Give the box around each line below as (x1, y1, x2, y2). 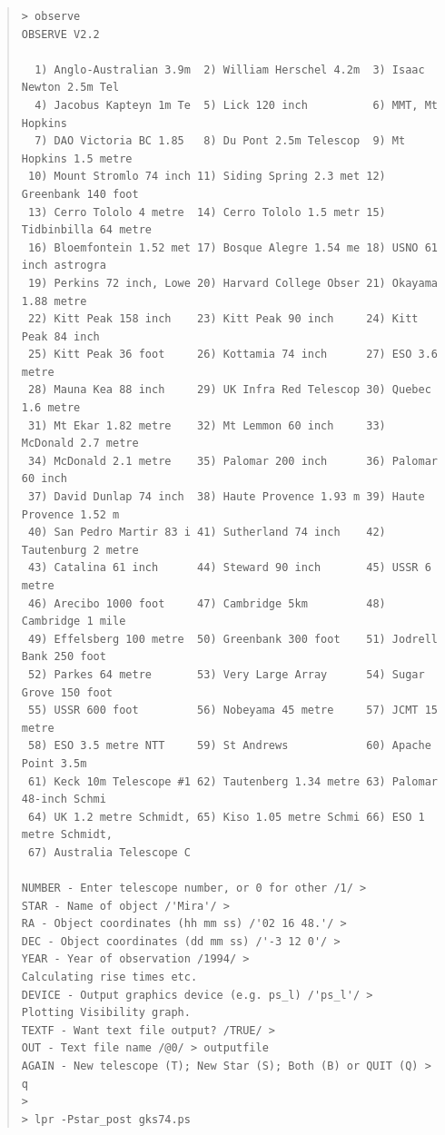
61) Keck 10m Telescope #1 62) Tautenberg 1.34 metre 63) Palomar (27, 775, 438, 788)
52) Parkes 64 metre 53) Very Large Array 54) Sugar (27, 667, 425, 681)
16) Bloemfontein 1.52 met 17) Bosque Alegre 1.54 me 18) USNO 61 (27, 241, 438, 254)
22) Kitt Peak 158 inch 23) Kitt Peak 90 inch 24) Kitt (27, 312, 419, 326)
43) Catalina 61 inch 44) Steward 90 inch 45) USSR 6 (27, 561, 431, 575)
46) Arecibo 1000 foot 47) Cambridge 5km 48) (27, 597, 386, 610)
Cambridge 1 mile (21, 615, 126, 628)
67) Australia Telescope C (27, 845, 191, 859)
